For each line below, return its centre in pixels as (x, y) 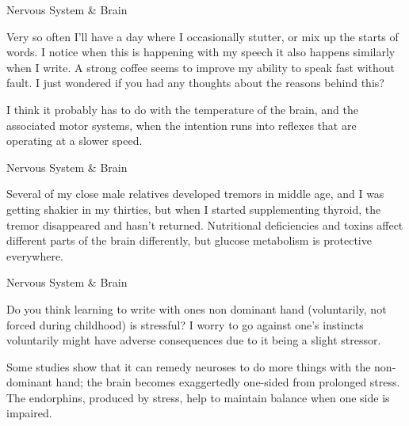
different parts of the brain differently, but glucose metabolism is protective (189, 240)
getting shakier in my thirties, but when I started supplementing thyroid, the (194, 209)
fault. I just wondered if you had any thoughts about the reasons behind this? (195, 83)
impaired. (29, 413)
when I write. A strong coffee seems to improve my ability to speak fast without (201, 67)
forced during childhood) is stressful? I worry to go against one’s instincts (185, 324)
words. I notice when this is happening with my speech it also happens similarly (201, 52)
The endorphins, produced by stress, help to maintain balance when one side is (198, 397)
